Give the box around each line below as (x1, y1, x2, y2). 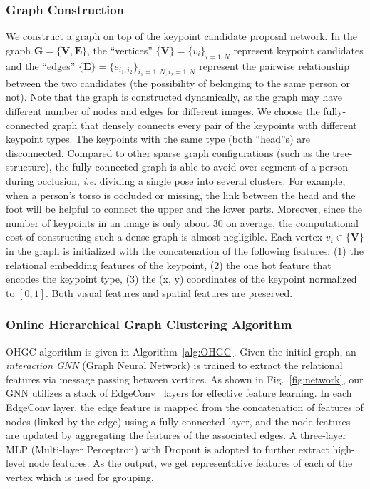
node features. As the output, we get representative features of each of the (28, 455, 353, 470)
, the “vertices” (87, 42, 153, 57)
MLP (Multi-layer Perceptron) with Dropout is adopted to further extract (6, 441, 329, 456)
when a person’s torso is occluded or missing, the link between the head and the (6, 187, 356, 202)
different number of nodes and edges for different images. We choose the (6, 104, 320, 118)
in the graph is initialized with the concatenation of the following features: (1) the (6, 243, 364, 258)
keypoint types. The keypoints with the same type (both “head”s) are (6, 131, 310, 146)
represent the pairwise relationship (199, 58, 349, 73)
